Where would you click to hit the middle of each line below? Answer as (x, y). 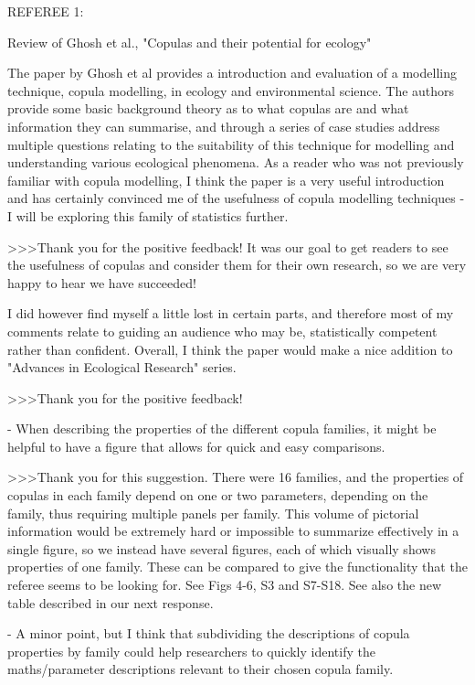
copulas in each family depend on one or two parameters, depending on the (218, 495)
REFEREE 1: (46, 11)
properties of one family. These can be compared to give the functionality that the (237, 567)
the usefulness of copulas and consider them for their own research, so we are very (237, 265)
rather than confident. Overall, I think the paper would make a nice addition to (230, 349)
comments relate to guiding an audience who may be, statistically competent (222, 331)
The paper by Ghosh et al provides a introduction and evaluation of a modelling (232, 73)
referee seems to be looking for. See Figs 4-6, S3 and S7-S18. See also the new (225, 585)
